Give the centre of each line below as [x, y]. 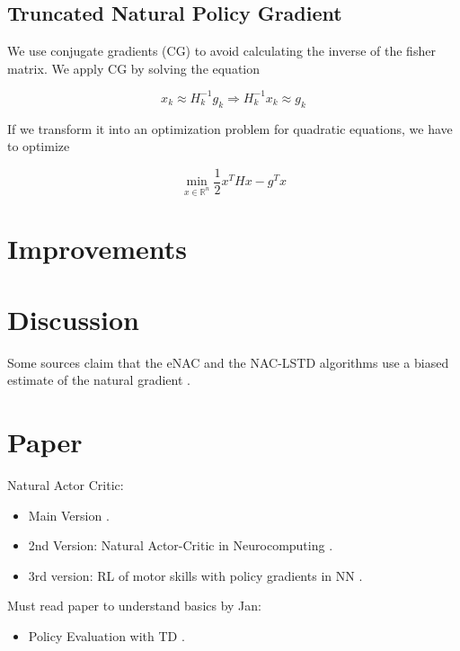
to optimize [39, 146]
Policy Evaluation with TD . [106, 635]
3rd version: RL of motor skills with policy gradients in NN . [195, 575]
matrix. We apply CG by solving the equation [134, 68]
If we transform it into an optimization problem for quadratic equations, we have [230, 128]
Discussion [73, 319]
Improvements [97, 249]
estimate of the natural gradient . [99, 380]
